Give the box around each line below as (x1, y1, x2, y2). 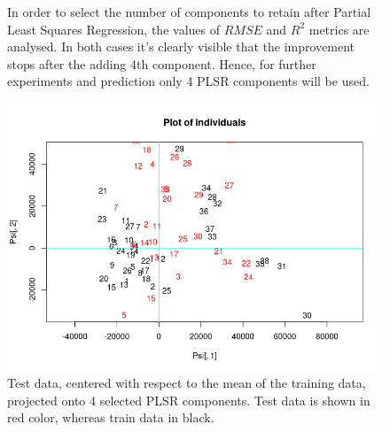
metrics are (308, 19, 370, 38)
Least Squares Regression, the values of (7, 19, 220, 38)
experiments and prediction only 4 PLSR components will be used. (7, 72, 370, 90)
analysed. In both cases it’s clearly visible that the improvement (7, 37, 355, 56)
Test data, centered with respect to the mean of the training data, (7, 374, 366, 392)
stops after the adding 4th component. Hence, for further (7, 54, 316, 73)
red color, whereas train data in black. (7, 408, 214, 427)
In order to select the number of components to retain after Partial (7, 3, 371, 20)
